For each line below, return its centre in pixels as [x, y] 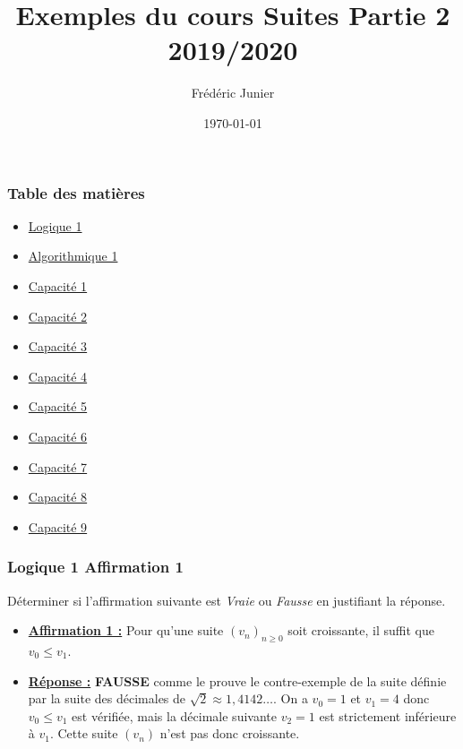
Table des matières [76, 192]
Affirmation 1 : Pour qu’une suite [126, 630]
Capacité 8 [58, 497]
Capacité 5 [58, 406]
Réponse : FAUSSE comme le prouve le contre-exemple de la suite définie [237, 680]
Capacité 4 [58, 376]
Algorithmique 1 [73, 256]
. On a [291, 698]
